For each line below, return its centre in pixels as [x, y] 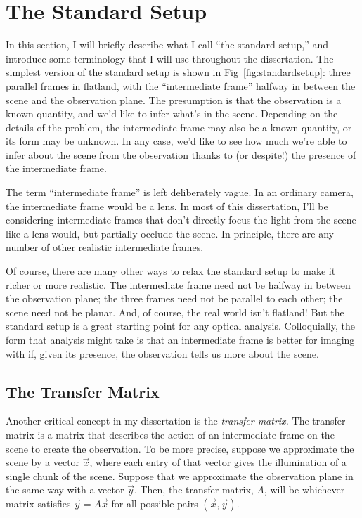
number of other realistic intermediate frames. [105, 247]
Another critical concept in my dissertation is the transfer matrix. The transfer [176, 421]
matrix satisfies [38, 503]
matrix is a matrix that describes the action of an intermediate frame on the [170, 434]
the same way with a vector [65, 490]
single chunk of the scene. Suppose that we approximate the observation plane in [180, 475]
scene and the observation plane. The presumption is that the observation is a [174, 99]
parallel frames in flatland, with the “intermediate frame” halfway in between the [181, 85]
